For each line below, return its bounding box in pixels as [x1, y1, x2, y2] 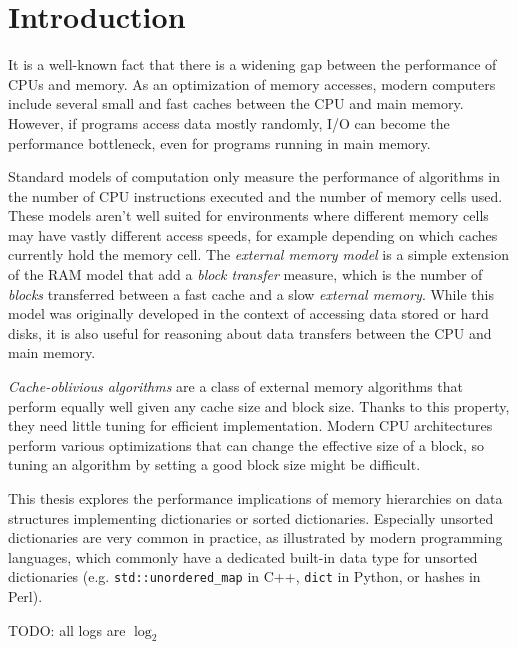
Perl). [8, 586, 43, 607]
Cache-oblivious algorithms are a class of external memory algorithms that [8, 376, 464, 397]
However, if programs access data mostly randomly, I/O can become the [8, 112, 450, 133]
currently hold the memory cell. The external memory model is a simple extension [8, 244, 509, 265]
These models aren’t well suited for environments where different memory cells [8, 205, 489, 226]
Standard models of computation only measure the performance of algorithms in [8, 166, 501, 187]
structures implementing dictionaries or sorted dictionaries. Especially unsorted [8, 507, 494, 528]
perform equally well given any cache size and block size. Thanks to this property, [8, 395, 510, 416]
